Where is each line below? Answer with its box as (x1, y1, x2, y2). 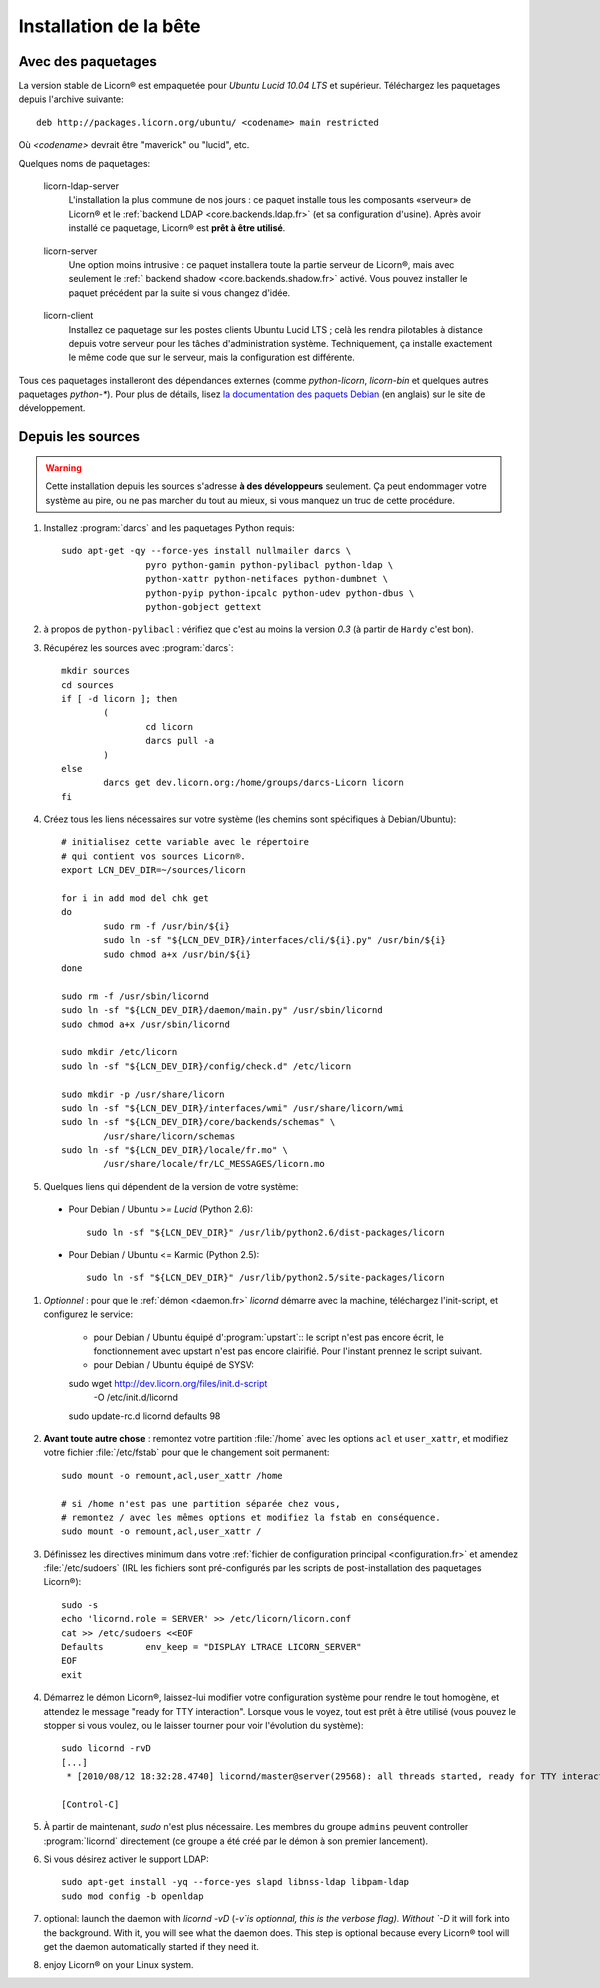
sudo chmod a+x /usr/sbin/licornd (61, 1018, 230, 1030)
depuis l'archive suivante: (18, 93, 124, 105)
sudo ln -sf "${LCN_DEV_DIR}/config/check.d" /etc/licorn (61, 1060, 352, 1072)
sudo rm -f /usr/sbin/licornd (61, 990, 210, 1002)
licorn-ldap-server (43, 180, 120, 192)
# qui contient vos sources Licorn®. (61, 850, 247, 862)
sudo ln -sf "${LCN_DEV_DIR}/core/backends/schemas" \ (61, 1116, 336, 1128)
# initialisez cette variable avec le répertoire (61, 836, 310, 848)
